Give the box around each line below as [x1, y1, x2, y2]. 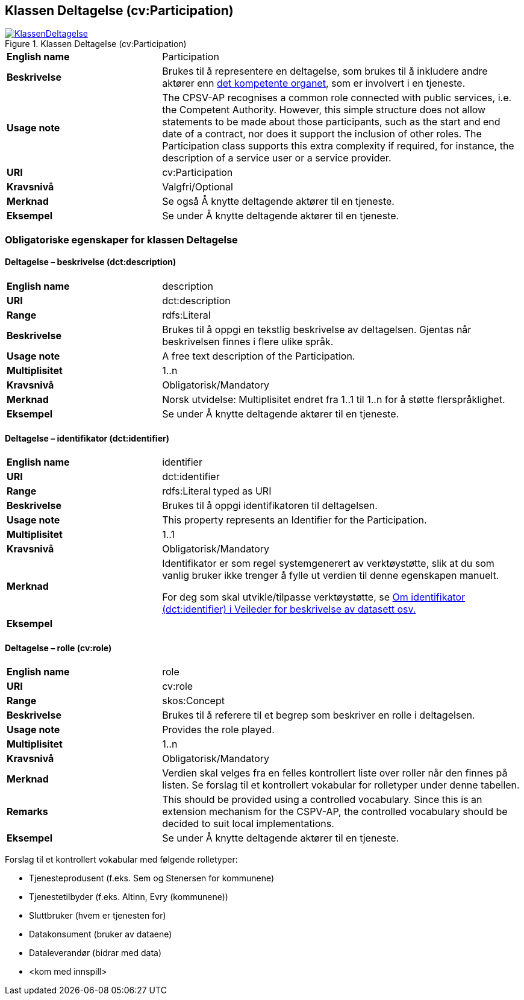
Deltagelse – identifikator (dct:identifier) [5, 433, 169, 443]
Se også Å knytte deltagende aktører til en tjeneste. [162, 195, 395, 208]
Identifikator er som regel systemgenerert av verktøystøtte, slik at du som [162, 557, 494, 570]
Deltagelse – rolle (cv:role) [5, 642, 112, 653]
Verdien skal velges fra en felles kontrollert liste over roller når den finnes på [162, 767, 508, 780]
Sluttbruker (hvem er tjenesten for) [29, 910, 166, 921]
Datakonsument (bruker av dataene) [29, 929, 172, 940]
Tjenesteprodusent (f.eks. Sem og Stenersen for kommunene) [29, 873, 275, 884]
